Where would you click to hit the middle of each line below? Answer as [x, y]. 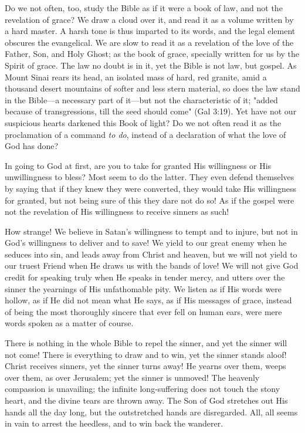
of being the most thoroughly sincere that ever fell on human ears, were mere [143, 311]
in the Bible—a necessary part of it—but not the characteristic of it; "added [141, 99]
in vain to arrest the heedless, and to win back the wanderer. [114, 423]
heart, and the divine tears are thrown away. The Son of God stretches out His [146, 400]
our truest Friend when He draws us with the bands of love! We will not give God [152, 265]
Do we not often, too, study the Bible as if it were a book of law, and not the [144, 8]
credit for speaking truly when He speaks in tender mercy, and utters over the [145, 277]
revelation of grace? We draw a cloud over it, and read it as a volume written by [149, 19]
